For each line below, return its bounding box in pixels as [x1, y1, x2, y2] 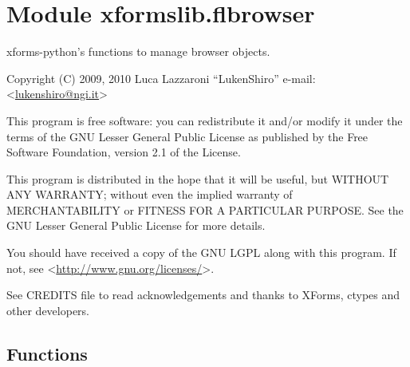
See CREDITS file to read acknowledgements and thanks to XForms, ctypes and [6, 286, 400, 303]
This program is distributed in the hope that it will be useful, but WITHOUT [6, 170, 389, 187]
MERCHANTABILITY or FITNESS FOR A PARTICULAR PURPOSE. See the [6, 201, 404, 218]
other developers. [6, 302, 89, 318]
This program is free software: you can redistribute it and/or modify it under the [6, 112, 403, 128]
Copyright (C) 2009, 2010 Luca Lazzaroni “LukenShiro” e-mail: [6, 69, 316, 86]
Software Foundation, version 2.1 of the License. [6, 144, 241, 160]
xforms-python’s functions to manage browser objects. [6, 43, 270, 60]
